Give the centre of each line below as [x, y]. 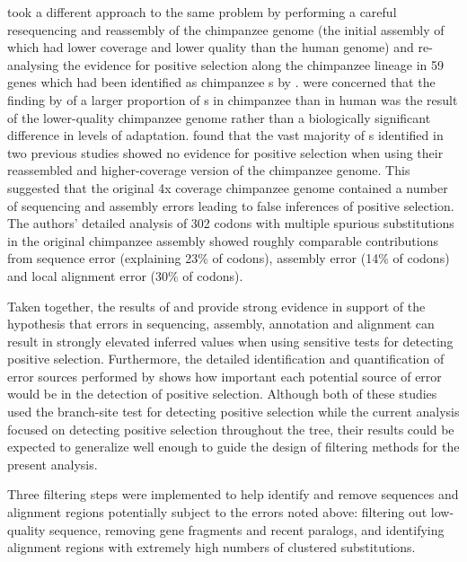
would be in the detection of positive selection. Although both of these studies [222, 394]
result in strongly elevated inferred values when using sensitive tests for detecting [230, 341]
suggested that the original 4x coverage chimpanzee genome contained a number [228, 187]
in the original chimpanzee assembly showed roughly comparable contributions [223, 240]
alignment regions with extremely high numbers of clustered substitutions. [211, 547]
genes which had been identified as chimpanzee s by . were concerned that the [221, 82]
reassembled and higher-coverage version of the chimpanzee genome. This [209, 170]
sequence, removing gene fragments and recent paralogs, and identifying [247, 529]
